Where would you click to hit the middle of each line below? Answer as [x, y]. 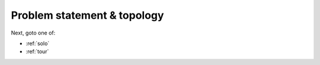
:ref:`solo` [38, 43]
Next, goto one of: [33, 33]
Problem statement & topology [87, 15]
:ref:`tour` [37, 52]
